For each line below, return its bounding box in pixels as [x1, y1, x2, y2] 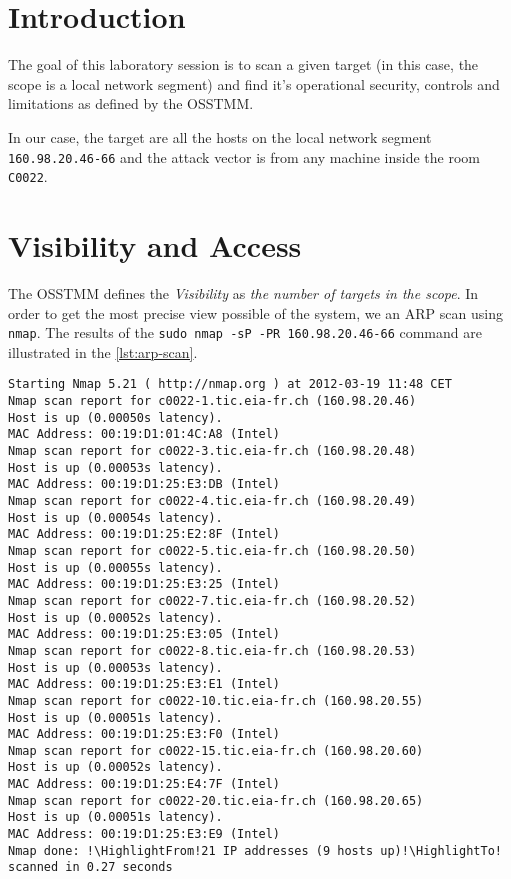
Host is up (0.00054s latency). [8, 510, 223, 525]
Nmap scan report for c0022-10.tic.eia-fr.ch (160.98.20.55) [8, 693, 424, 708]
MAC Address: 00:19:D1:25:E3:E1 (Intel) [8, 677, 281, 692]
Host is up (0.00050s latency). [8, 410, 223, 425]
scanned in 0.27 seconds [8, 860, 173, 875]
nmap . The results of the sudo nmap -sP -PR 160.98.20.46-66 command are [8, 322, 482, 343]
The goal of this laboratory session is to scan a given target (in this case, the [8, 54, 479, 75]
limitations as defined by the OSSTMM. [8, 93, 254, 114]
